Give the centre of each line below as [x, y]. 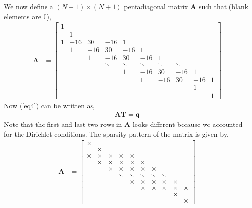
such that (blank [223, 6]
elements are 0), [28, 16]
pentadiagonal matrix [156, 6]
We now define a [29, 6]
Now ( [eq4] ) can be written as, [50, 105]
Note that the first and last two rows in [63, 124]
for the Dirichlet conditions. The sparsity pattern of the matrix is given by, [116, 134]
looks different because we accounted [187, 124]
